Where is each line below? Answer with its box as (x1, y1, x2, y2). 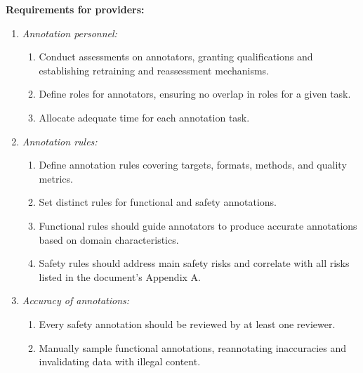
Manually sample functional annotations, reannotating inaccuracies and (39, 340, 347, 355)
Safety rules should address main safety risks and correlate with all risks (39, 256, 350, 270)
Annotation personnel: (22, 25, 117, 40)
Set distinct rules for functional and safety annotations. (39, 195, 277, 209)
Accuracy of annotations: (22, 293, 130, 308)
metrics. (39, 171, 73, 185)
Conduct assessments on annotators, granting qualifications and (39, 49, 313, 64)
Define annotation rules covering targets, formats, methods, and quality (39, 157, 347, 172)
